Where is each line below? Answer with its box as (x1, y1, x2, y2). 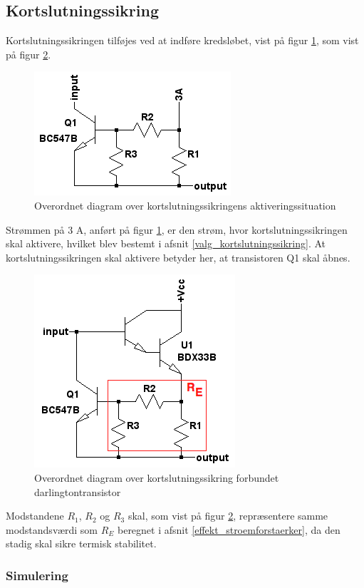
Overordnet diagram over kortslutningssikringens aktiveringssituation (34, 197, 336, 212)
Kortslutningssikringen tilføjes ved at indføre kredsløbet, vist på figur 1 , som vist (6, 33, 359, 48)
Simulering (6, 566, 68, 584)
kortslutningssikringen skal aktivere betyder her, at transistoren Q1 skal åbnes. (6, 249, 350, 264)
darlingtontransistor (34, 484, 121, 499)
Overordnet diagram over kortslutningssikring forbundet (34, 470, 279, 485)
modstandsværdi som (6, 522, 98, 537)
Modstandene (6, 508, 64, 523)
